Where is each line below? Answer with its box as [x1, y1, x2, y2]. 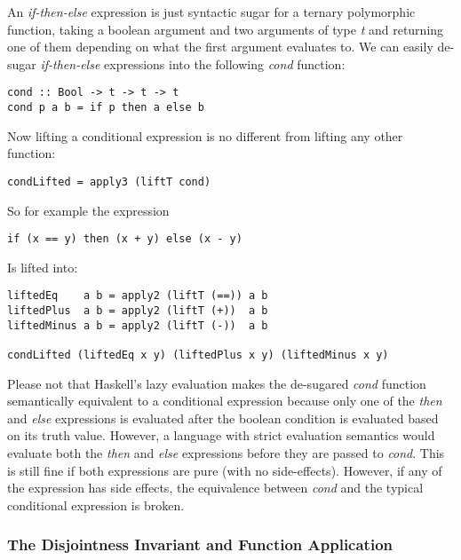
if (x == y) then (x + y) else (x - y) [7, 233, 242, 246]
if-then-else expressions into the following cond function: [40, 54, 346, 73]
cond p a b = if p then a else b [7, 101, 204, 114]
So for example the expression [7, 201, 170, 219]
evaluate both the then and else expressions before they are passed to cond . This [7, 444, 445, 462]
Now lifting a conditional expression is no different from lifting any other [7, 126, 403, 145]
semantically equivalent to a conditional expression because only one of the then [7, 391, 442, 410]
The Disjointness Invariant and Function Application [7, 533, 393, 556]
